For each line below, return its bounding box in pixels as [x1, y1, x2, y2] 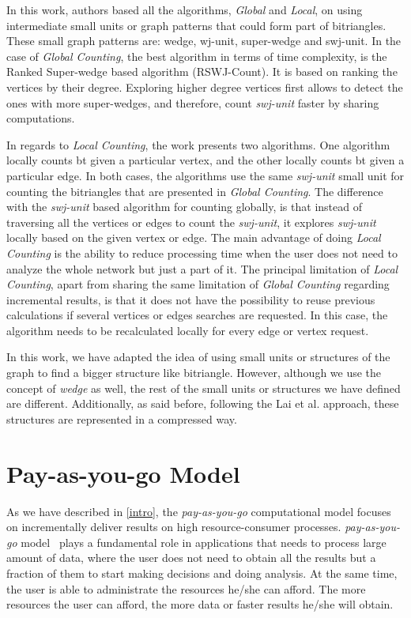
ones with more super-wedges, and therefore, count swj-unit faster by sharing [6, 94, 379, 111]
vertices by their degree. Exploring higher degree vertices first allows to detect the [6, 78, 403, 95]
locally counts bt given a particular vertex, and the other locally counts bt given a [6, 152, 405, 168]
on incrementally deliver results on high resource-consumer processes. [6, 518, 341, 535]
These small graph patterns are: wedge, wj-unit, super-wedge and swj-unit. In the [6, 32, 402, 49]
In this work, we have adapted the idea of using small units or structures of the [6, 349, 390, 365]
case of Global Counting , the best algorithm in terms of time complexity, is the [6, 47, 387, 64]
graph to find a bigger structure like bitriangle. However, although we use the [6, 364, 382, 381]
